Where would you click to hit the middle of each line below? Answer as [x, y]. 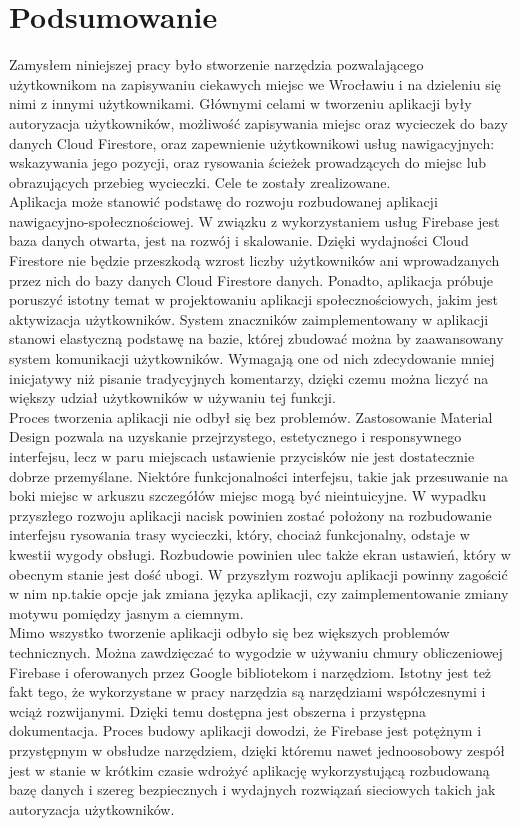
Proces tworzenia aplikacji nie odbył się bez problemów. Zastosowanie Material [251, 416]
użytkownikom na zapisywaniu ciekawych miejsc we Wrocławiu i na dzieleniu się [255, 83]
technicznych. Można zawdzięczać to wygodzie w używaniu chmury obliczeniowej [256, 651]
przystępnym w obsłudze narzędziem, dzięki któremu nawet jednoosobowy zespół [257, 749]
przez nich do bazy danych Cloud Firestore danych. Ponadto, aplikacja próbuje [251, 279]
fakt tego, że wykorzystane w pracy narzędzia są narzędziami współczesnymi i [247, 691]
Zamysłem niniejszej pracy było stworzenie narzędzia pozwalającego [216, 64]
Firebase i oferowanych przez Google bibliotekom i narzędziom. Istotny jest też [250, 671]
